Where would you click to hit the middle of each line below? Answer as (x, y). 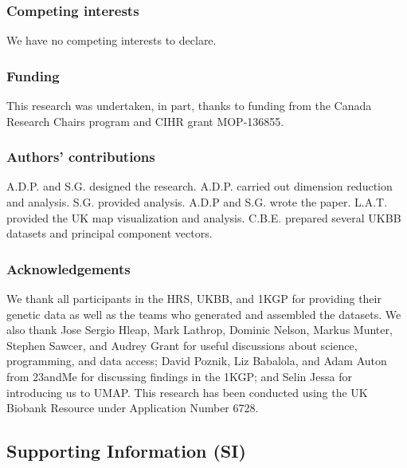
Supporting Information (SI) (126, 451)
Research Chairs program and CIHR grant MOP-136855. (145, 121)
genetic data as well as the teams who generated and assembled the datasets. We (204, 314)
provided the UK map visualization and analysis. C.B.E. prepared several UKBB (204, 217)
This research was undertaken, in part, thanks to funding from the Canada (189, 106)
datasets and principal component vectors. (110, 233)
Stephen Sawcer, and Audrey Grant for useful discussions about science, (182, 345)
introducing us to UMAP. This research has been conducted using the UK (187, 392)
